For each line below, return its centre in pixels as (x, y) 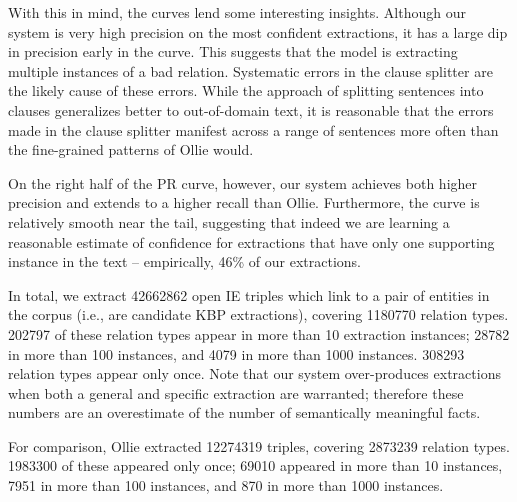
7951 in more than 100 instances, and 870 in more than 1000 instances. (226, 485)
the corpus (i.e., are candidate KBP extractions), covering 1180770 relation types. (258, 314)
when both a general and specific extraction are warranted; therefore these (236, 392)
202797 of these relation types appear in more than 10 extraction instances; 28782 (259, 333)
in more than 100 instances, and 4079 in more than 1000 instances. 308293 (236, 353)
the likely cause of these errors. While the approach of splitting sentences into (246, 90)
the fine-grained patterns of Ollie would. (131, 149)
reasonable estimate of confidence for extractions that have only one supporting (251, 241)
